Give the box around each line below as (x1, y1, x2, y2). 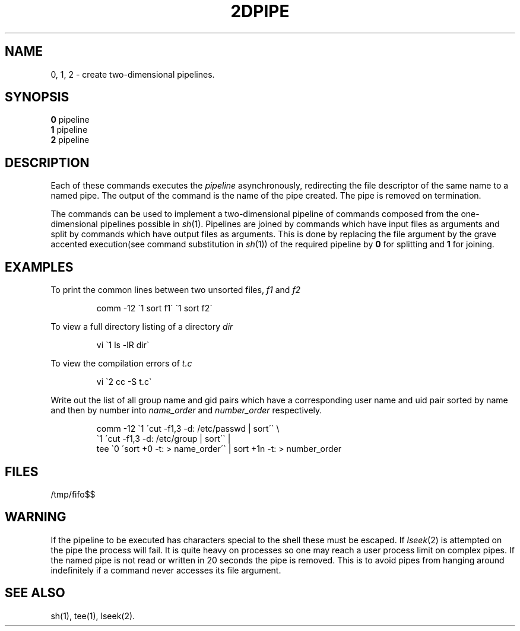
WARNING (5, 509, 66, 525)
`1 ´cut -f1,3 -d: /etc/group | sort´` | (96, 434, 231, 444)
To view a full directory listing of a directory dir (50, 321, 233, 332)
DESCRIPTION (5, 155, 90, 170)
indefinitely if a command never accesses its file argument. (50, 565, 281, 575)
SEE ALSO (5, 585, 65, 601)
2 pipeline (50, 135, 90, 145)
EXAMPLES (5, 259, 74, 275)
